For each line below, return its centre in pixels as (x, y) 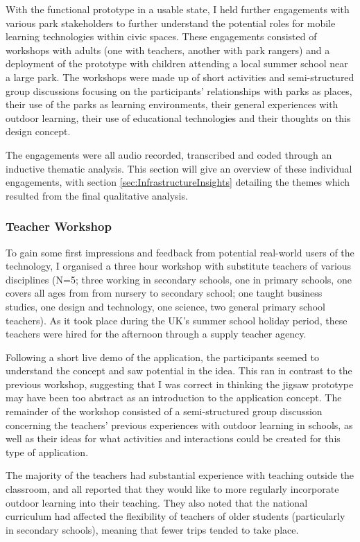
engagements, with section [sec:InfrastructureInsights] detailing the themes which (178, 182)
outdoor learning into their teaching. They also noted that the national (157, 502)
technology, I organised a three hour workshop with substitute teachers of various (179, 266)
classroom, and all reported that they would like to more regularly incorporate (172, 489)
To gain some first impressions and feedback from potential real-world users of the (180, 252)
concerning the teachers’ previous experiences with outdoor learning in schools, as (179, 425)
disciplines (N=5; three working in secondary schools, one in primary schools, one (179, 279)
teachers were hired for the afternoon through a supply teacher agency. (156, 334)
